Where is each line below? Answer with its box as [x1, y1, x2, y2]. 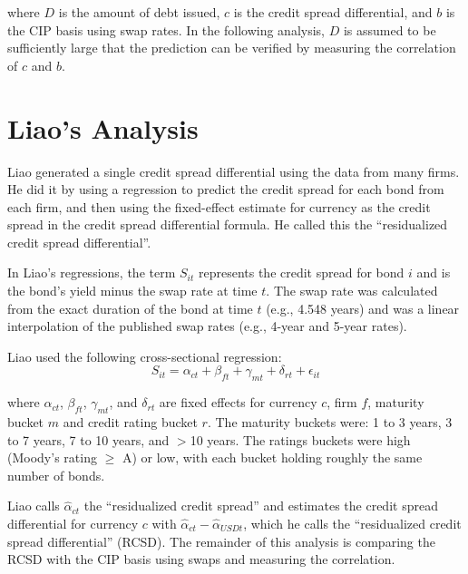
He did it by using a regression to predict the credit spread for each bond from [7, 180, 444, 199]
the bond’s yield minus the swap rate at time [7, 281, 258, 300]
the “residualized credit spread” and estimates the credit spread [83, 496, 438, 515]
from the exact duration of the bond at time [7, 298, 253, 317]
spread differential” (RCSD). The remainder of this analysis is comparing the [7, 531, 435, 550]
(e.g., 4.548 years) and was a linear [266, 298, 460, 317]
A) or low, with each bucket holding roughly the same [122, 448, 423, 467]
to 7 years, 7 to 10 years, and [7, 430, 170, 449]
